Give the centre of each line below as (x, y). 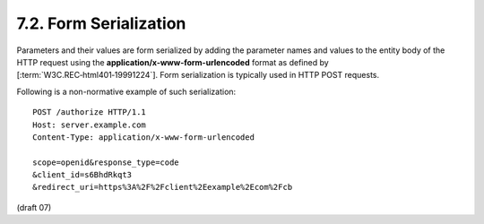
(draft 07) (34, 207)
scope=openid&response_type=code (106, 162)
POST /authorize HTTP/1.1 (90, 112)
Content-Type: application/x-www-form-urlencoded (144, 137)
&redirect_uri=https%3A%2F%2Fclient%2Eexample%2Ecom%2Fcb (163, 187)
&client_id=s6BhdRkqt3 (82, 175)
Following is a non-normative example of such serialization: (126, 91)
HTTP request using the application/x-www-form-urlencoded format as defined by (173, 62)
